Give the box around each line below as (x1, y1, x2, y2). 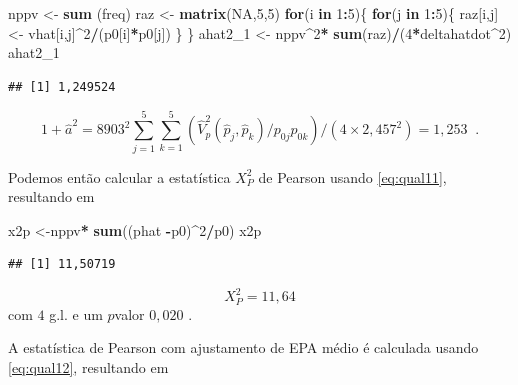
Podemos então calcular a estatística (8, 166, 231, 187)
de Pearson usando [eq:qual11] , (258, 166, 447, 187)
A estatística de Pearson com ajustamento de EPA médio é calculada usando (8, 337, 479, 358)
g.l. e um (49, 303, 103, 324)
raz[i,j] (459, 3, 499, 23)
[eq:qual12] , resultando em (8, 357, 169, 378)
